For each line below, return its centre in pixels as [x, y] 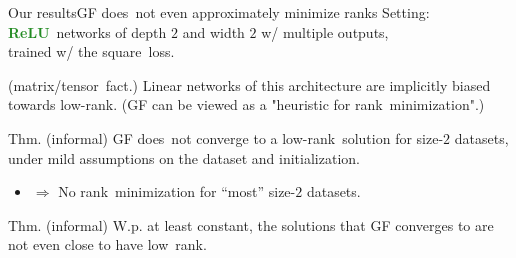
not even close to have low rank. [107, 244]
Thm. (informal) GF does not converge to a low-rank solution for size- [226, 137]
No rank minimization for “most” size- [177, 191]
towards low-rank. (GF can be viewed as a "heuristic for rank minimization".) [246, 104]
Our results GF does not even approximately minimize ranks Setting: [219, 12]
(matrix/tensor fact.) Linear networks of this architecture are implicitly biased [249, 84]
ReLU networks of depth [87, 31]
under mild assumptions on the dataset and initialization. [184, 157]
